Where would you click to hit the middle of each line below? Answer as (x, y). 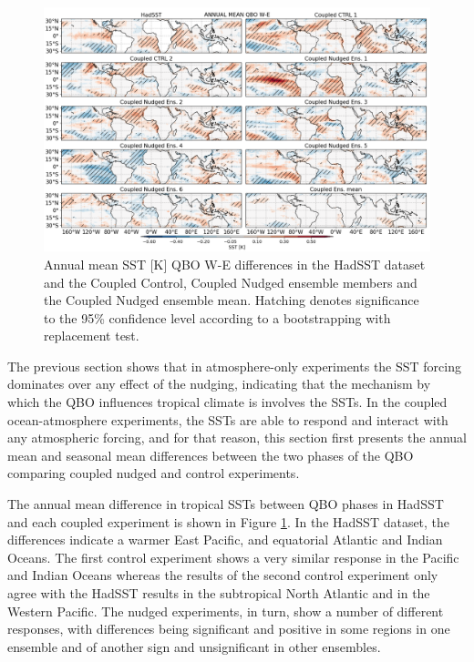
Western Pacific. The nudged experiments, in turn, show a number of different (226, 611)
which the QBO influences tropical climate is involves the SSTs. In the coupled (227, 402)
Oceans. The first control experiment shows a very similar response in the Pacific (233, 557)
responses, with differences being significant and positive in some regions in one (229, 629)
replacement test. (92, 336)
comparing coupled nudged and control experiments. (154, 473)
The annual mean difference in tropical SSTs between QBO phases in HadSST (226, 504)
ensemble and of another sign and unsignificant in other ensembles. (194, 646)
